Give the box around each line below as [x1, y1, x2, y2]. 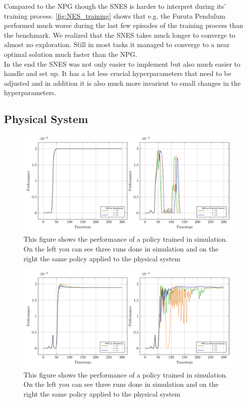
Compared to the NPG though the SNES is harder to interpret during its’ [4, 1, 226, 11]
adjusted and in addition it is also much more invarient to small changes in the [4, 77, 241, 88]
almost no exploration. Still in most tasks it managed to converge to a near [4, 39, 230, 50]
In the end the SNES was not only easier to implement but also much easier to [4, 58, 241, 69]
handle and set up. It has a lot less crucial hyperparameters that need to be [4, 68, 231, 78]
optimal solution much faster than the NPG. [4, 49, 137, 59]
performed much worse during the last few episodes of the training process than [4, 20, 243, 30]
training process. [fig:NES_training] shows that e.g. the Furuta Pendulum [4, 10, 225, 21]
